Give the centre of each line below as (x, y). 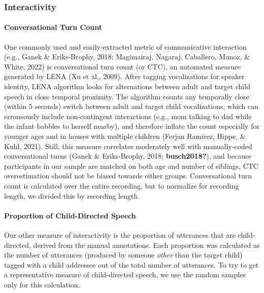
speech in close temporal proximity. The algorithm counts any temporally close (127, 96)
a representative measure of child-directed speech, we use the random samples (125, 274)
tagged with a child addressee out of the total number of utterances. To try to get (131, 264)
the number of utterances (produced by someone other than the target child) (123, 255)
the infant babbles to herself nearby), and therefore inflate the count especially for (132, 126)
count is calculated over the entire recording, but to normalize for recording (122, 185)
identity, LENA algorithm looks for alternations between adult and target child (127, 86)
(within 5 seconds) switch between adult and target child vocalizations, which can (131, 106)
